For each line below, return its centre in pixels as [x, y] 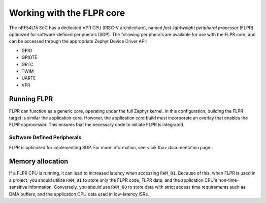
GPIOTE [29, 57]
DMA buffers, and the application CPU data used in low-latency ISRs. [79, 194]
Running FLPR [31, 99]
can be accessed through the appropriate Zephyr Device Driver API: [78, 41]
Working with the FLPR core [67, 13]
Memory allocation [39, 161]
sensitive [18, 187]
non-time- [229, 180]
